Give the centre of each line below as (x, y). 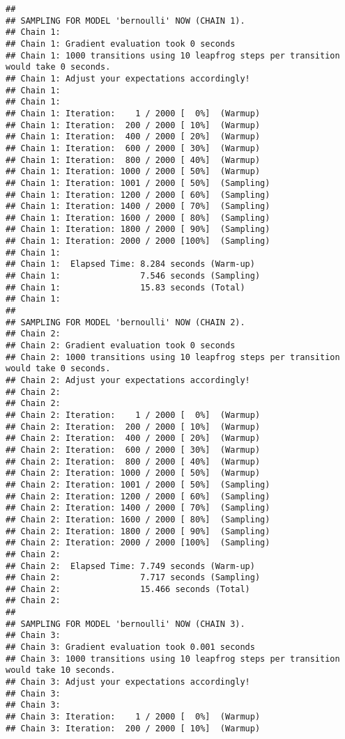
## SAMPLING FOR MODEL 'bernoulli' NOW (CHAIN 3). (125, 624)
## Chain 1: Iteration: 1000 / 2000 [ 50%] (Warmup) (133, 172)
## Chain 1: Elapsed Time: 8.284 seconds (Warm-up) (130, 264)
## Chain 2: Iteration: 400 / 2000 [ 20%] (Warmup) (133, 438)
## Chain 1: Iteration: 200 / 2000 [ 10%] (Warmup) (133, 125)
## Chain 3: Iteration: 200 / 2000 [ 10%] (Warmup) (133, 728)
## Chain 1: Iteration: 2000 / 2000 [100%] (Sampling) (138, 241)
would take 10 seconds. (61, 670)
